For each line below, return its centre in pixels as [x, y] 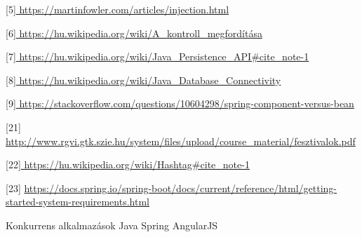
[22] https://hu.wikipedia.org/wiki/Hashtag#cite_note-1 [128, 164]
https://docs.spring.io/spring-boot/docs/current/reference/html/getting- [181, 188]
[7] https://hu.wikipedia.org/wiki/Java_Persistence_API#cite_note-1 [157, 56]
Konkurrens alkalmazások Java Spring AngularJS [112, 225]
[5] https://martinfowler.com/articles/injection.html [118, 9]
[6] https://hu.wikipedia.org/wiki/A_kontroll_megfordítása [134, 33]
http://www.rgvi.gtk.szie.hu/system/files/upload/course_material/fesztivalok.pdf [181, 141]
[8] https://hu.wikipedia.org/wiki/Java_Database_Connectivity [143, 80]
